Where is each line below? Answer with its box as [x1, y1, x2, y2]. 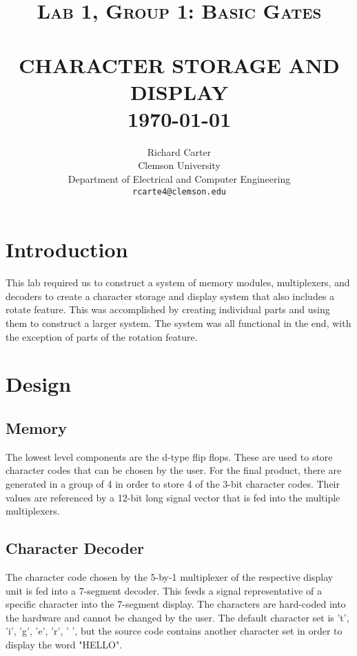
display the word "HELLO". [6, 637, 123, 651]
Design [6, 370, 72, 398]
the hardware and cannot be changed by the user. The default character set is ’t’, [6, 610, 349, 624]
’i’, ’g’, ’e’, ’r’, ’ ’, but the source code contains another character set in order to [6, 624, 343, 638]
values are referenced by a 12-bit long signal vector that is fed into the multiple [6, 490, 340, 504]
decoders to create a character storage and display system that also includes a [6, 288, 335, 303]
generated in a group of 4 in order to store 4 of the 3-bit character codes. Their [6, 476, 340, 490]
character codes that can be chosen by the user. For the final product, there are [6, 463, 342, 477]
